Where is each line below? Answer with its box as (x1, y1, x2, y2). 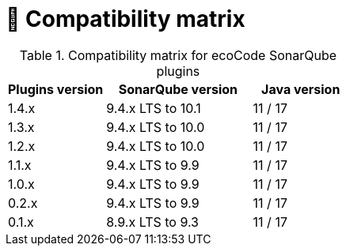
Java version (261, 81, 340, 97)
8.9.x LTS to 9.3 (106, 213, 199, 230)
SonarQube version (118, 81, 238, 97)
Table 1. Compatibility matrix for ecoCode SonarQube (19, 47, 337, 63)
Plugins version (8, 81, 104, 97)
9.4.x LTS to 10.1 (106, 100, 201, 116)
